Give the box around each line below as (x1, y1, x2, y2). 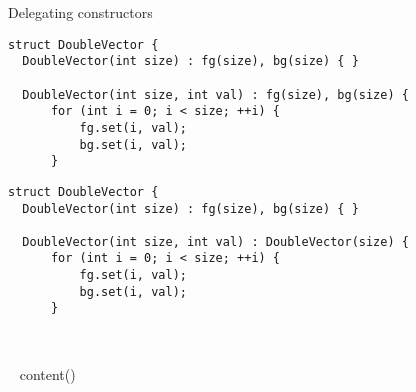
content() (19, 363, 76, 384)
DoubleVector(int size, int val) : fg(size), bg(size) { (22, 87, 409, 102)
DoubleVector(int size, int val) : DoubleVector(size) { (22, 234, 409, 249)
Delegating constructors (8, 2, 153, 22)
